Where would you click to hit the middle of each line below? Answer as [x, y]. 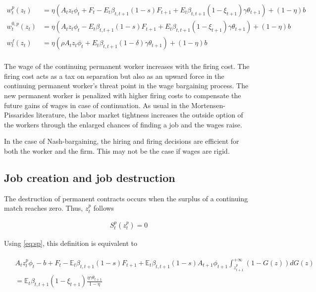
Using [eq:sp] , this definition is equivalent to [71, 243]
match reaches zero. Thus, [44, 208]
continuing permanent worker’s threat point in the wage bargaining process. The [126, 86]
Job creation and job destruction [90, 177]
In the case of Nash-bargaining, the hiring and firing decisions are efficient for [122, 141]
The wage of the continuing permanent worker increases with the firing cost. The [127, 66]
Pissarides [19, 115]
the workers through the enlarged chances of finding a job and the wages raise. [123, 124]
